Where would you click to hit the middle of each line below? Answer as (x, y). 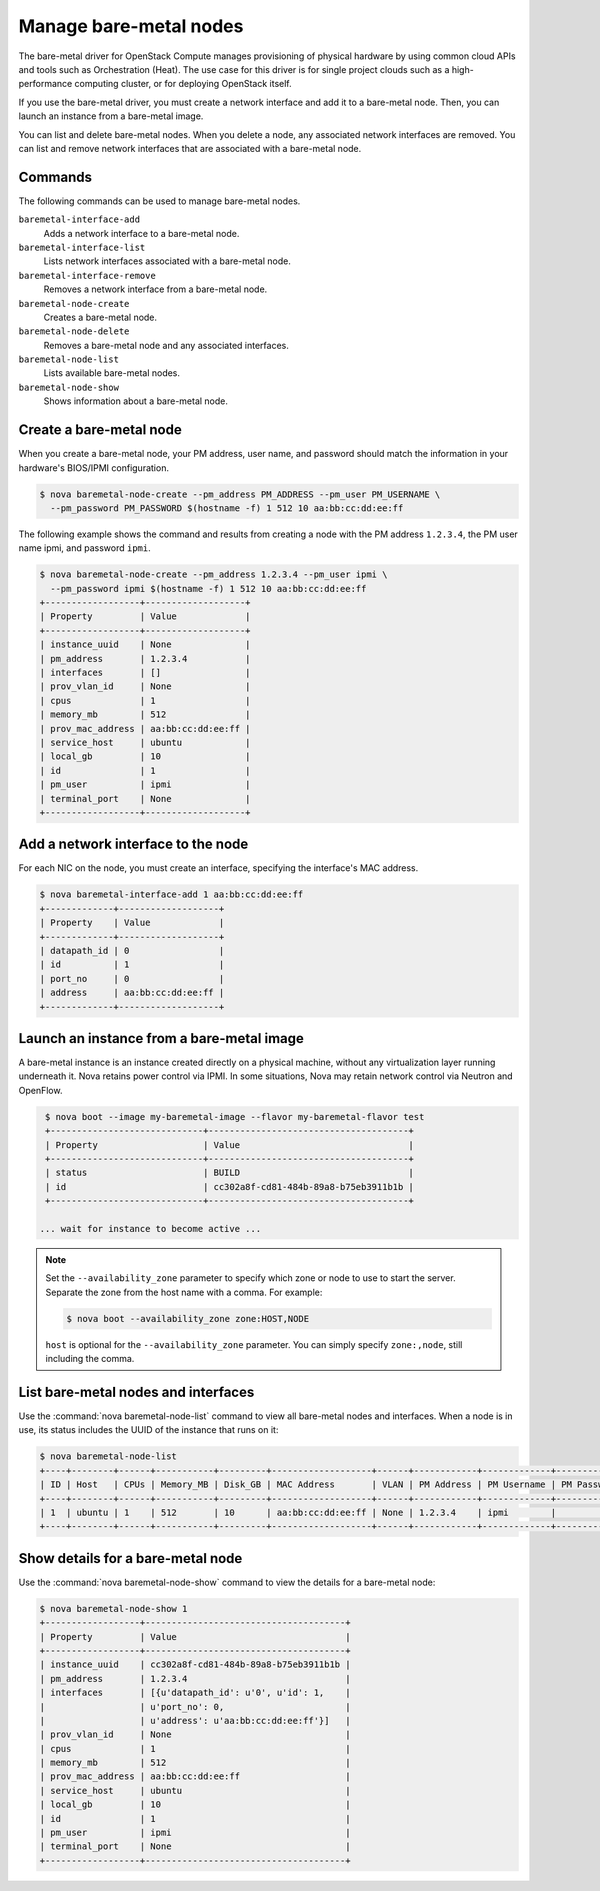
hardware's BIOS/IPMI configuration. (94, 467)
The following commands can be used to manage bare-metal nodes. (159, 201)
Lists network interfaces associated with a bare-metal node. (167, 261)
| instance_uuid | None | (145, 644)
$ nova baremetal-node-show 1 (113, 1608)
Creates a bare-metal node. (100, 317)
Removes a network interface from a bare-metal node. (155, 289)
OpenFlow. (40, 1090)
